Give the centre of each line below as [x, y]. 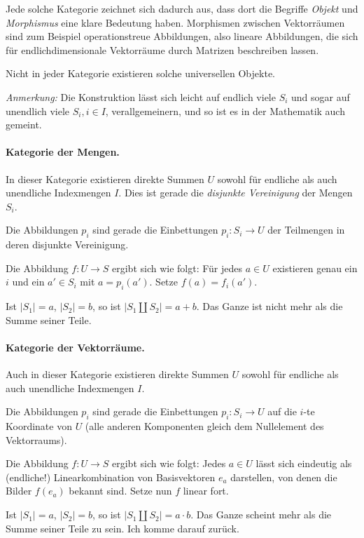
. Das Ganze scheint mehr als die [261, 515]
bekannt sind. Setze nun [120, 491]
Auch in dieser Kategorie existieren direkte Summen [117, 374]
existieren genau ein [315, 268]
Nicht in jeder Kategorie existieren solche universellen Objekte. [140, 73]
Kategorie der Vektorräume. [75, 347]
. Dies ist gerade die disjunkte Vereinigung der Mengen [236, 193]
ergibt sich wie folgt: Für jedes [177, 268]
